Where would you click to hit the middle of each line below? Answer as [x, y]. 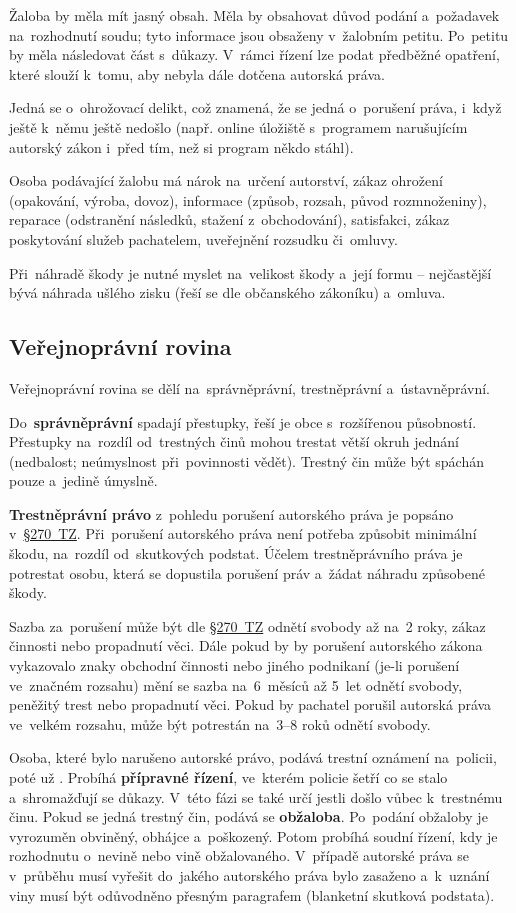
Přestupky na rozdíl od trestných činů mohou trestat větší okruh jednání [234, 441]
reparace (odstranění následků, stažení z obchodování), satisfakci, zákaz [229, 219]
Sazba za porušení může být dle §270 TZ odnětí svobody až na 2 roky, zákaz [247, 625]
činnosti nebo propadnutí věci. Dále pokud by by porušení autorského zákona [246, 645]
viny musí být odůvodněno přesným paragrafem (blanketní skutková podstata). [252, 894]
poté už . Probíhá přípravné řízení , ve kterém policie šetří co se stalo [228, 777]
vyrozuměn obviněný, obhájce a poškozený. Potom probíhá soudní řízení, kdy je [253, 835]
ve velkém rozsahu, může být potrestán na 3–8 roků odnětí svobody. [220, 723]
